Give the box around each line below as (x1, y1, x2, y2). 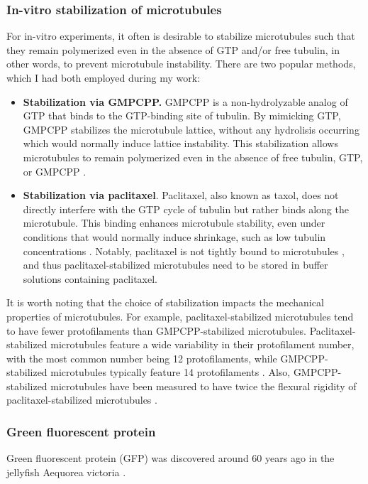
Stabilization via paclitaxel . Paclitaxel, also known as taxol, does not (23, 188, 339, 203)
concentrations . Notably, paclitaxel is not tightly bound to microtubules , (23, 243, 345, 258)
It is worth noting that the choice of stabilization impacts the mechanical (6, 295, 324, 310)
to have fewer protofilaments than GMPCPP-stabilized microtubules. (6, 323, 306, 338)
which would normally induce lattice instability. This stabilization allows (23, 136, 338, 151)
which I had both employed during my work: (6, 70, 201, 85)
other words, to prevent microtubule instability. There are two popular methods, (6, 56, 356, 71)
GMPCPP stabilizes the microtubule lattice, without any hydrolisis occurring (23, 122, 359, 136)
